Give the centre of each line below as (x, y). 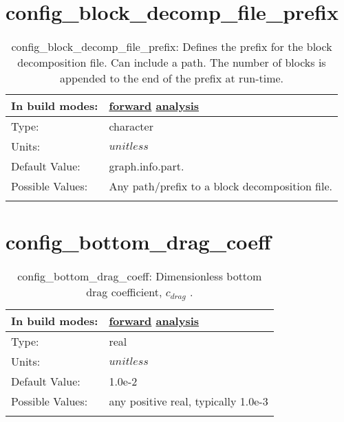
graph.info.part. (147, 166)
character (131, 126)
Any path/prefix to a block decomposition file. (221, 186)
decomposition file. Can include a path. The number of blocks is (172, 63)
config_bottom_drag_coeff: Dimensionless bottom (140, 276)
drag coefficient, (124, 292)
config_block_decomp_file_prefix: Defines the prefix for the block (172, 47)
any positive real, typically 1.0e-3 (189, 401)
